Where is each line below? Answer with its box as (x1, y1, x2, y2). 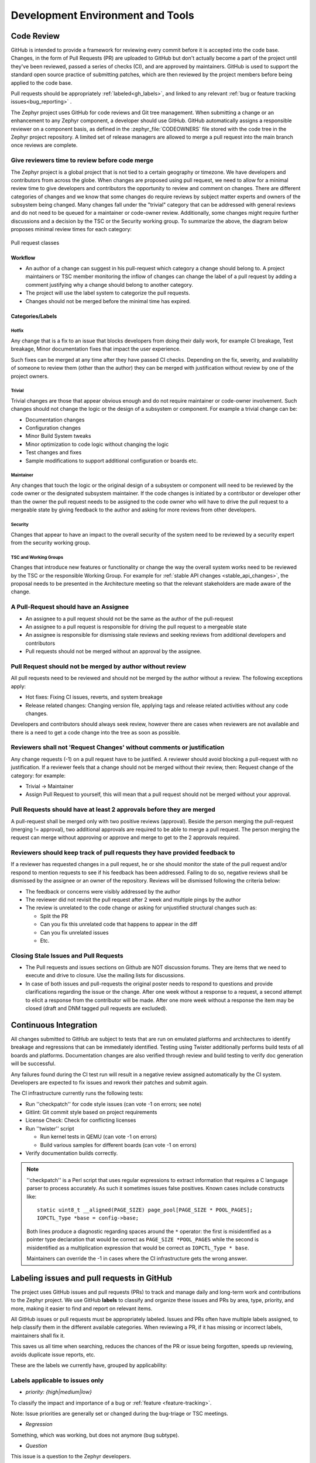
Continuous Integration (11, 1020, 98, 1030)
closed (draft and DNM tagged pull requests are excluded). (25, 1005, 168, 1012)
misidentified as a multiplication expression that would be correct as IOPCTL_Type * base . (26, 1244, 249, 1251)
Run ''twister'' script (25, 1125, 74, 1132)
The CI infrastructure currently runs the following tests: (11, 1090, 143, 1097)
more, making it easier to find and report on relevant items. (11, 1305, 153, 1312)
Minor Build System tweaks (25, 432, 91, 439)
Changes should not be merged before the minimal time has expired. (25, 297, 191, 304)
